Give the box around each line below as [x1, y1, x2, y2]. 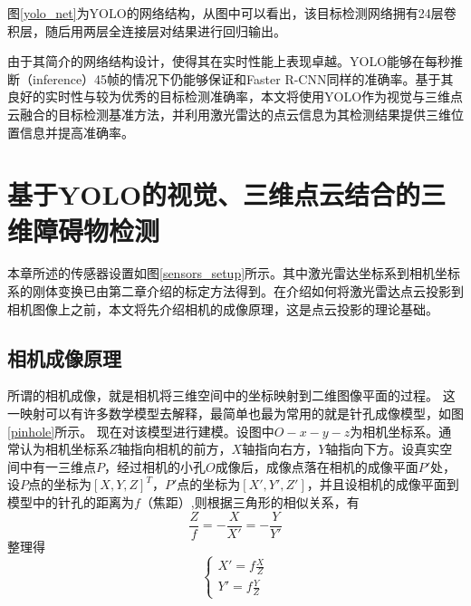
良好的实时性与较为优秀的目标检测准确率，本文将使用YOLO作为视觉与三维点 [7, 87, 464, 106]
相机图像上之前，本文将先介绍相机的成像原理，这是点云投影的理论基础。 [7, 299, 438, 318]
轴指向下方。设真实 [325, 439, 440, 458]
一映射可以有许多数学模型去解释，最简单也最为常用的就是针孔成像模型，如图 [7, 404, 464, 423]
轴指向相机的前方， [117, 439, 232, 458]
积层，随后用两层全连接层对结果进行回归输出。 [7, 21, 286, 40]
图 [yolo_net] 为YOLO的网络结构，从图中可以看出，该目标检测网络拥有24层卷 [7, 4, 457, 22]
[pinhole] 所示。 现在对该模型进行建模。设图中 [7, 421, 274, 440]
